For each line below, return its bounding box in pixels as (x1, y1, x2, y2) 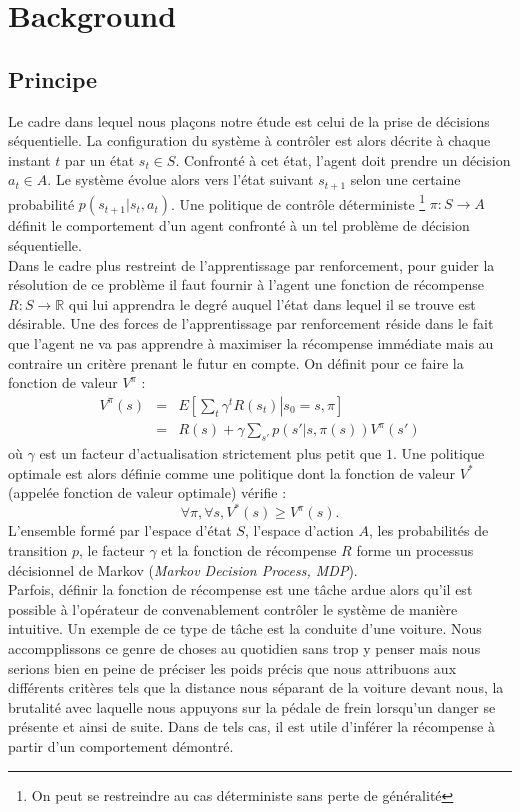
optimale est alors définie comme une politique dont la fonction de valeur (8, 462, 456, 483)
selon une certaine (350, 169, 461, 190)
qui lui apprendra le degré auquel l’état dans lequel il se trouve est (68, 293, 476, 314)
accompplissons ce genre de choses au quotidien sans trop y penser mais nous (8, 638, 481, 659)
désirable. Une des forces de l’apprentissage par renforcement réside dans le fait (8, 313, 494, 334)
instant (8, 149, 51, 170)
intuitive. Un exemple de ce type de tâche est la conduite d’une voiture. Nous (8, 618, 482, 639)
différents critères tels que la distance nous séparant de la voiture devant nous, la (8, 677, 504, 698)
